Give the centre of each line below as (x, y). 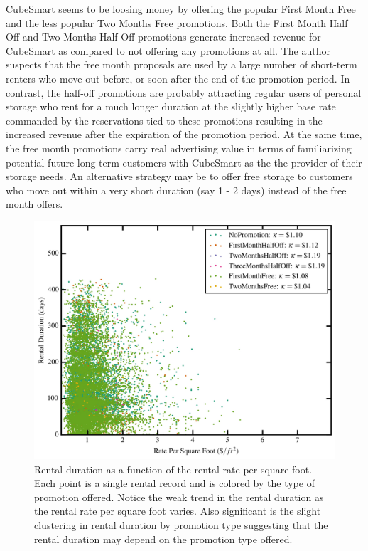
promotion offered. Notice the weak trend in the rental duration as (179, 497)
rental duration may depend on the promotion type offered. (163, 539)
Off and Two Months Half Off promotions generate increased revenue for (163, 37)
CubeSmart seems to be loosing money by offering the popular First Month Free (181, 9)
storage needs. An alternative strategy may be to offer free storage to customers (179, 176)
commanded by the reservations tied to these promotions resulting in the (164, 120)
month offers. (34, 204)
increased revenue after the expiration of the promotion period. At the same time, (184, 134)
